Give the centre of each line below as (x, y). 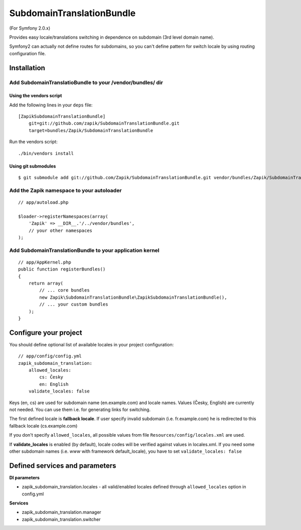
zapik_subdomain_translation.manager (61, 512)
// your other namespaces (60, 230)
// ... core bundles (64, 290)
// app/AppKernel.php (45, 262)
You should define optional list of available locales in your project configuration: (92, 344)
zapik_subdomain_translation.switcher (61, 519)
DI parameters (25, 477)
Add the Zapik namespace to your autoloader (65, 190)
